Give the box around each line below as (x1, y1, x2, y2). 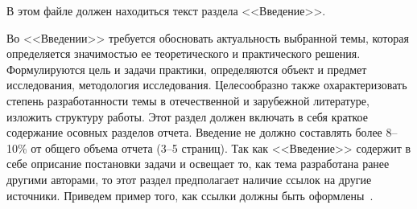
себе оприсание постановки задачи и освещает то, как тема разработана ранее (6, 155, 390, 172)
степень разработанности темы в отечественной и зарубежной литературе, (6, 92, 370, 109)
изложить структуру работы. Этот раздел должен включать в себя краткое (6, 108, 368, 125)
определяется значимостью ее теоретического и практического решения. (6, 45, 361, 62)
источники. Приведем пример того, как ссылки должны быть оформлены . (6, 186, 374, 203)
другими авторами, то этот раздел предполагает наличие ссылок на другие (6, 170, 372, 187)
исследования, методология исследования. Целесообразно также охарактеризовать (6, 76, 407, 93)
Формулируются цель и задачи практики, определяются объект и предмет (6, 60, 367, 77)
